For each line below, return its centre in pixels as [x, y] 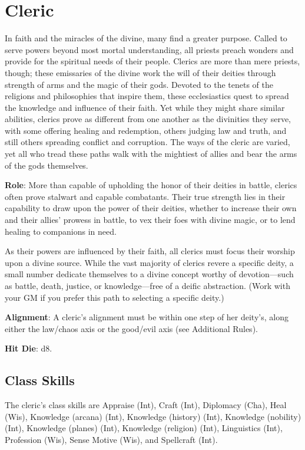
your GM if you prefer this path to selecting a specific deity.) [115, 297]
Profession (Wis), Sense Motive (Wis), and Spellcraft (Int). [111, 439]
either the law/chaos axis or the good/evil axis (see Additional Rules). [131, 328]
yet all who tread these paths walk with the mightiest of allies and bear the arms [151, 154]
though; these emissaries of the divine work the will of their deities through [140, 72]
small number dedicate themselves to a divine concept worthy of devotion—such [149, 274]
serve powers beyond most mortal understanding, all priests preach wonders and [149, 49]
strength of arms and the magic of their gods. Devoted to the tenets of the [139, 84]
